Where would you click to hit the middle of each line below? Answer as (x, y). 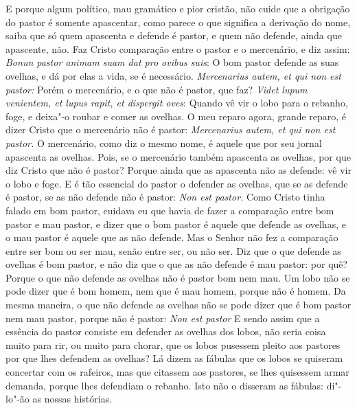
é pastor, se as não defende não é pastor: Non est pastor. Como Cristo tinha (165, 197)
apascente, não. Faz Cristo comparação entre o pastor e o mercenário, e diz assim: (178, 48)
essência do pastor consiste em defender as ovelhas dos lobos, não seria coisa (166, 331)
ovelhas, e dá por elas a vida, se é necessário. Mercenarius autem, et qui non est (173, 75)
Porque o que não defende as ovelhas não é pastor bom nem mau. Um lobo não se (178, 277)
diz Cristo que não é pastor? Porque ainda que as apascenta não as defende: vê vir (178, 170)
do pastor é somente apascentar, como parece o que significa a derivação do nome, (178, 22)
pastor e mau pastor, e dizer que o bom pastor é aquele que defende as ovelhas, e (176, 224)
